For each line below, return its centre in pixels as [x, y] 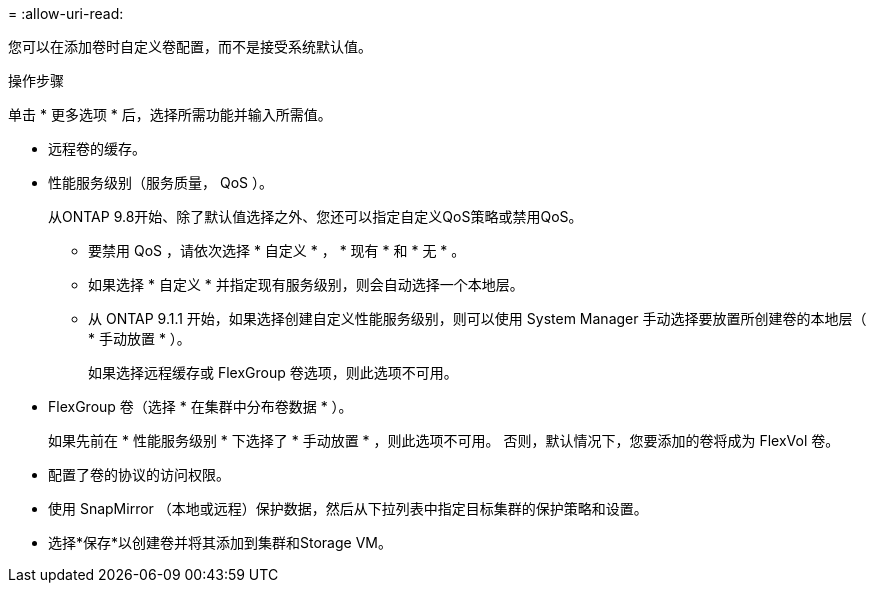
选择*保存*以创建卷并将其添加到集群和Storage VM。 [220, 542]
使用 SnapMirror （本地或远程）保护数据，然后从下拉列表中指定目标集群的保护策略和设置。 [348, 508]
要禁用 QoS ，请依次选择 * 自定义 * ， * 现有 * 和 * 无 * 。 [277, 250]
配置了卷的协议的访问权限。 [139, 474]
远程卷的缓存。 [97, 148]
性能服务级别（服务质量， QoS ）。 [160, 182]
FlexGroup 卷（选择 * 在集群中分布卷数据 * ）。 [200, 406]
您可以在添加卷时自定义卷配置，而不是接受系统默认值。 [190, 46]
